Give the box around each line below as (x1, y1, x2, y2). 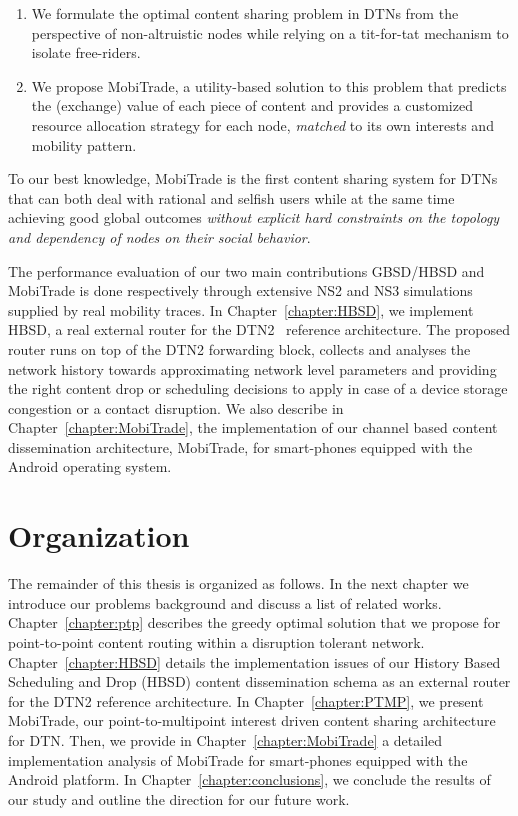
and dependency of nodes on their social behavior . (8, 226, 311, 247)
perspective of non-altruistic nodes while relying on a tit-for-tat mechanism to (31, 22, 509, 43)
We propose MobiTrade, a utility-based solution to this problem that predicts (31, 75, 507, 96)
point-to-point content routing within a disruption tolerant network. (8, 631, 425, 652)
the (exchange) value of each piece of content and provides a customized (31, 95, 473, 116)
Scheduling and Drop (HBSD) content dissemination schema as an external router (8, 671, 511, 692)
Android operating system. (8, 456, 172, 477)
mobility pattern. (31, 134, 137, 155)
